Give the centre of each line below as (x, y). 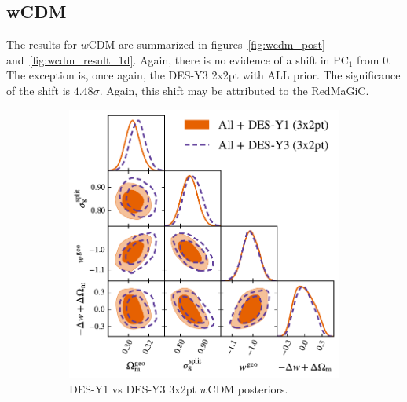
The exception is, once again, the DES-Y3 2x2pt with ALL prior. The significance (203, 75)
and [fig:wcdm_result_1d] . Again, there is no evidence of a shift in (168, 59)
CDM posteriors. (248, 389)
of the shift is (38, 90)
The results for (42, 44)
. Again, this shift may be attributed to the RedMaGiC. (234, 90)
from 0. (374, 59)
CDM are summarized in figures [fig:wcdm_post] (207, 44)
